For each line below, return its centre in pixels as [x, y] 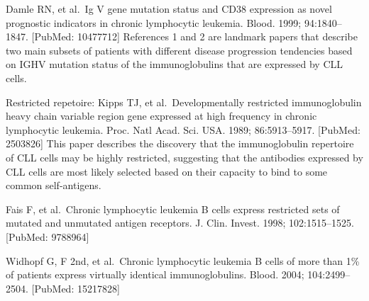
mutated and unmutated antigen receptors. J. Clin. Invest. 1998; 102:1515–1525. [180, 223]
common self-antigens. [54, 185]
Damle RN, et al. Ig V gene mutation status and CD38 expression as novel [169, 8]
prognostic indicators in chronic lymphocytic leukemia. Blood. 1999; [154, 22]
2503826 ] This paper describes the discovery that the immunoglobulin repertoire [180, 143]
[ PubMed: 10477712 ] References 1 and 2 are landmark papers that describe [194, 36]
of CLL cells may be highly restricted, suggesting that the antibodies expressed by [184, 157]
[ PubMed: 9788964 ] [48, 236]
